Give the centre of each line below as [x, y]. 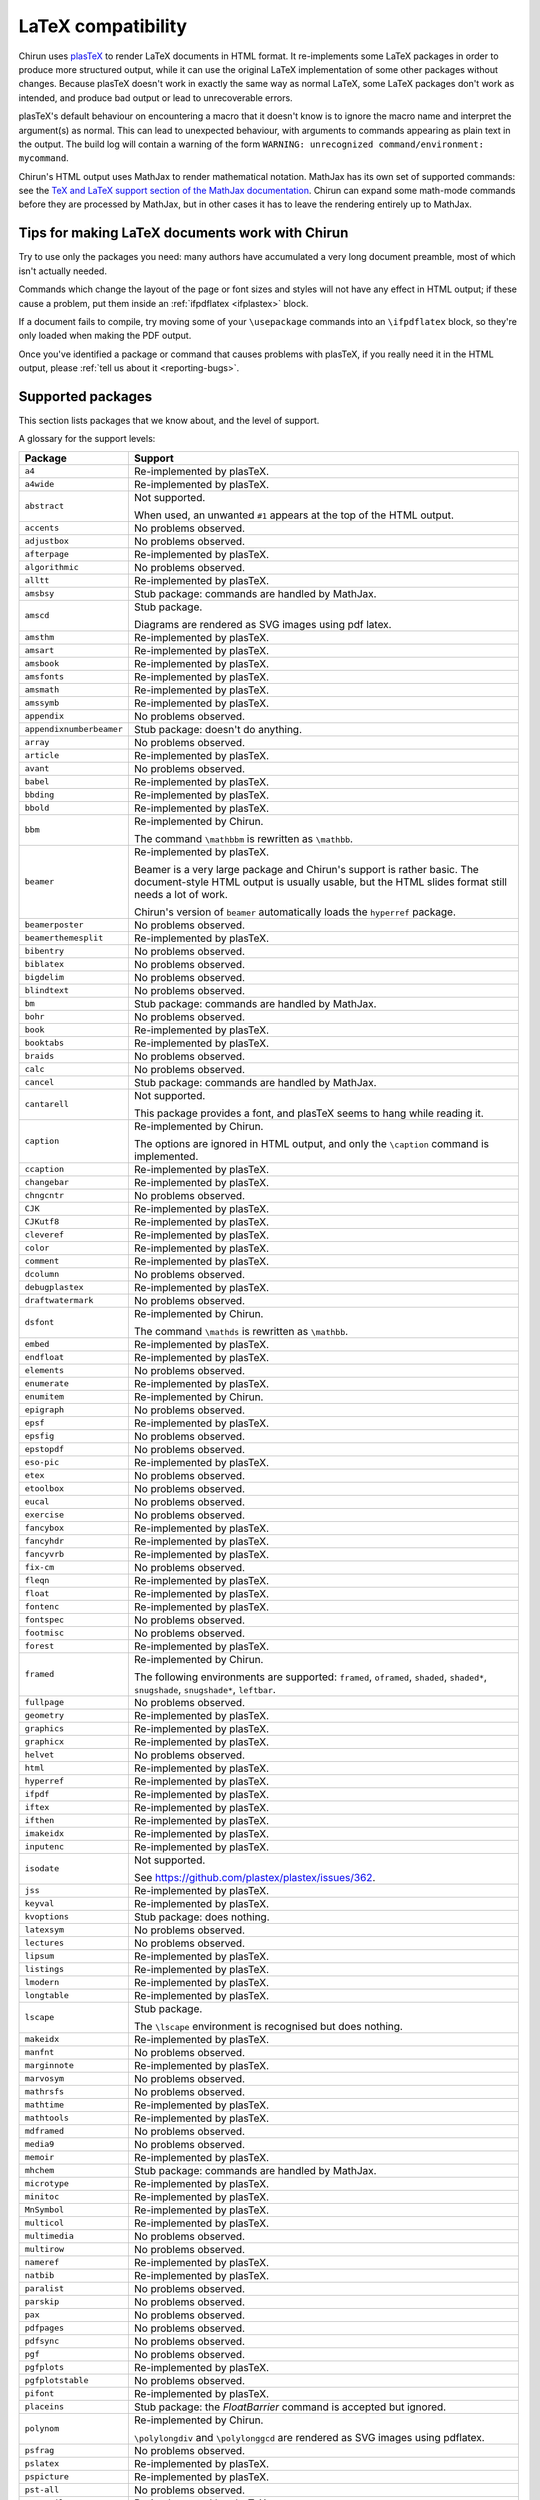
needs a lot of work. [181, 894]
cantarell [47, 1104]
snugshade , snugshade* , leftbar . [205, 1689]
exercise [44, 1515]
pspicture [47, 2476]
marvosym [44, 2078]
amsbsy [39, 593]
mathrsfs [44, 2091]
